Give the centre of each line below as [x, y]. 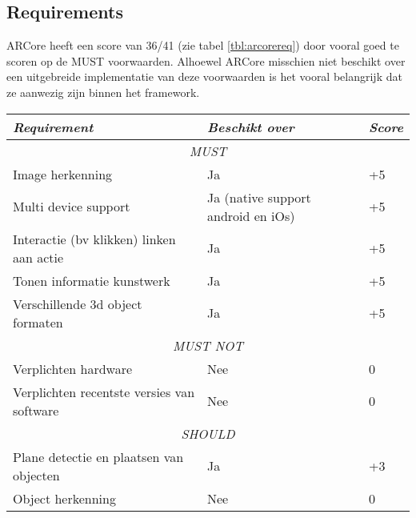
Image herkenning [63, 174]
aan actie [38, 257]
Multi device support [72, 207]
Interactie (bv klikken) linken [94, 239]
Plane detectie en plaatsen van [98, 456]
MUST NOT [208, 345]
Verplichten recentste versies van [104, 392]
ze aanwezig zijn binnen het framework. [103, 92]
